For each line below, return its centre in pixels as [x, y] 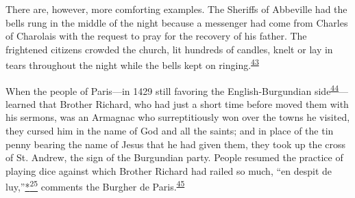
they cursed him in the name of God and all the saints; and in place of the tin [170, 131]
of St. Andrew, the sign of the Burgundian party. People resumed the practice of [174, 157]
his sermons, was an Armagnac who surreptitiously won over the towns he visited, [178, 117]
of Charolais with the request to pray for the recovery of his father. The [156, 36]
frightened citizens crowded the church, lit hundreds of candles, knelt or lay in [169, 49]
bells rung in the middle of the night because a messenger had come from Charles [177, 22]
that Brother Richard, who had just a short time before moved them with [194, 103]
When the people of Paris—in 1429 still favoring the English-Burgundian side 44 [172, 89]
